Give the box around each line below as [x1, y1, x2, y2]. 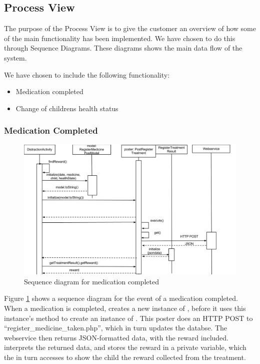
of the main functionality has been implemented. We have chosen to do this [4, 33, 235, 43]
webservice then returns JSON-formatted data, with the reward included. [4, 332, 228, 342]
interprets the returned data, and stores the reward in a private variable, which [4, 342, 246, 352]
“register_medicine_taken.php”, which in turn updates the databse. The [4, 322, 227, 333]
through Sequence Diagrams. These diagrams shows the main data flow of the [4, 43, 242, 53]
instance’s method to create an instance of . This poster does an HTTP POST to [4, 312, 253, 323]
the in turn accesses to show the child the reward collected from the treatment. [4, 351, 246, 362]
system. [4, 52, 27, 63]
